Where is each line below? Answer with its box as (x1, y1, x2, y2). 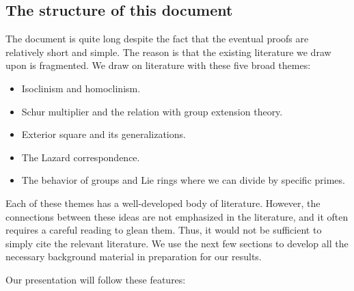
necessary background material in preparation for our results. (5, 249, 262, 264)
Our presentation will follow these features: (5, 272, 186, 286)
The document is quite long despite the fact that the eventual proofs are (5, 31, 309, 46)
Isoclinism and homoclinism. (21, 81, 141, 95)
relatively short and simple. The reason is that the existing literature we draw (5, 44, 331, 59)
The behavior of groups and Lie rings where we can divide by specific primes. (21, 173, 345, 187)
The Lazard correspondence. (21, 150, 140, 164)
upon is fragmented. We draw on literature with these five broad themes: (5, 58, 311, 72)
